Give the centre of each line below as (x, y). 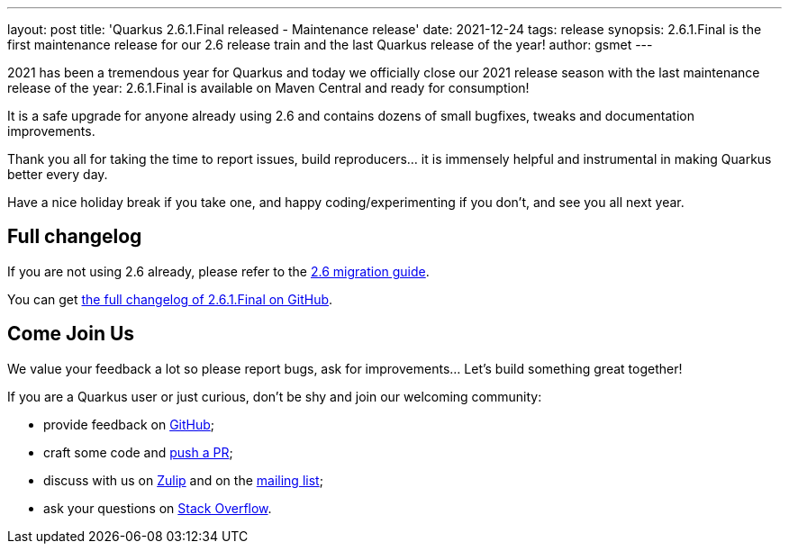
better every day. (58, 174)
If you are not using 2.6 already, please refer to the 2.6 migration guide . (218, 271)
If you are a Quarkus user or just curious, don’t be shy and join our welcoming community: (275, 396)
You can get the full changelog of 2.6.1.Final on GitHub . (170, 299)
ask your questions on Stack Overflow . (158, 508)
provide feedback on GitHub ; (129, 424)
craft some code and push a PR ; (138, 452)
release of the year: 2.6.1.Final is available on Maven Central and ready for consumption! (268, 88)
